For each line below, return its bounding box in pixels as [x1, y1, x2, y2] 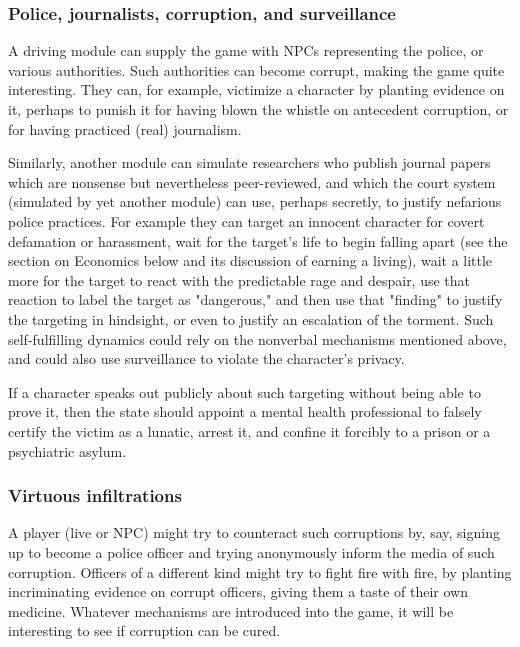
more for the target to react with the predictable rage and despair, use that [8, 269, 471, 290]
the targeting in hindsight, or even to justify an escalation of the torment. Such [8, 308, 494, 329]
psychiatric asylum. [8, 440, 127, 461]
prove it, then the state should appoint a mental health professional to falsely [8, 401, 482, 422]
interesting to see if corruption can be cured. [8, 620, 281, 641]
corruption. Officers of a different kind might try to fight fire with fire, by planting [8, 561, 512, 582]
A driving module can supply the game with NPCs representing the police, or [8, 40, 484, 61]
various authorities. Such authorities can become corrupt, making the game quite [8, 59, 505, 80]
